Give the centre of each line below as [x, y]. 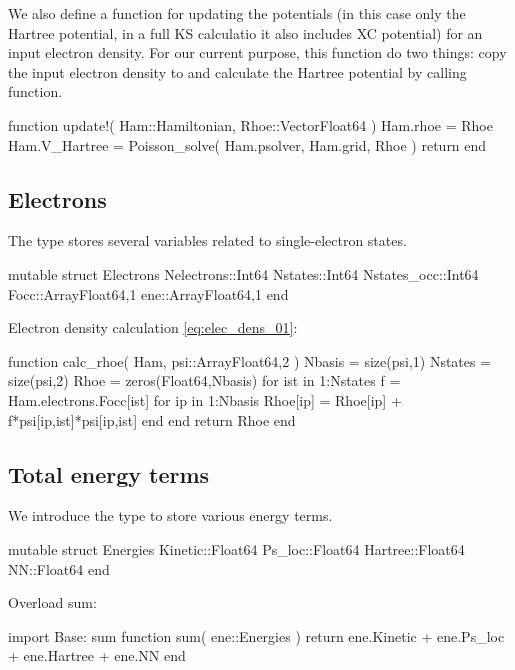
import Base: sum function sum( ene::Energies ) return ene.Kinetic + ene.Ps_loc [256, 635]
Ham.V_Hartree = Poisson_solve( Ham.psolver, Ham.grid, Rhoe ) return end [247, 144]
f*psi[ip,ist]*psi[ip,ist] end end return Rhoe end [152, 419]
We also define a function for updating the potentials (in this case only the [237, 13]
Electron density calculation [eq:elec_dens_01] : [153, 327]
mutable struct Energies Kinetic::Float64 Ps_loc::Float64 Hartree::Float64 [236, 548]
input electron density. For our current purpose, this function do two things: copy [257, 52]
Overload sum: [52, 602]
